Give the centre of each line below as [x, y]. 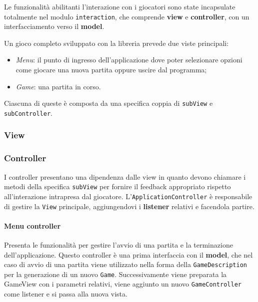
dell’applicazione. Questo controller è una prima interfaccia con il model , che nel [128, 254]
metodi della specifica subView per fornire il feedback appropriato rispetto [117, 186]
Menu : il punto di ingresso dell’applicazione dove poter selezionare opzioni [129, 60]
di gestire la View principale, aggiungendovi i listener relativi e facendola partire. [129, 206]
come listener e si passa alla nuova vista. [66, 294]
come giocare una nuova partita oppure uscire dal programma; [111, 70]
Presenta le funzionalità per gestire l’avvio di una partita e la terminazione [118, 244]
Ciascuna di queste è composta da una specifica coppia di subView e [108, 103]
